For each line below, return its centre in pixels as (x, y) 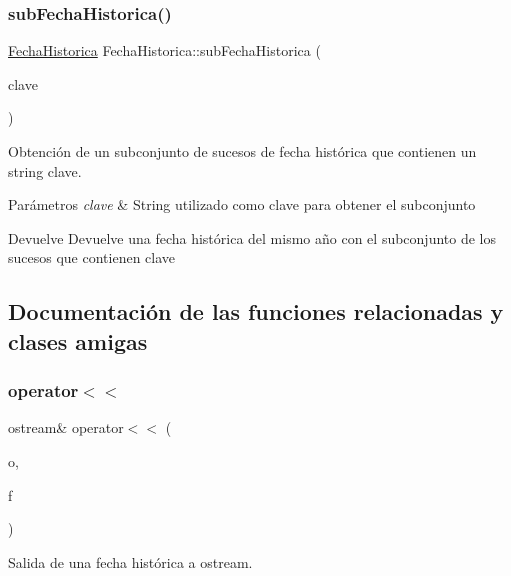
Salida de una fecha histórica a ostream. (130, 561)
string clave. (45, 170)
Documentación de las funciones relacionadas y (256, 311)
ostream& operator (66, 427)
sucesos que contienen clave (92, 257)
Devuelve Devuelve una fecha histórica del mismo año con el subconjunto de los (252, 237)
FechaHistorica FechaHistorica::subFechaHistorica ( (164, 50)
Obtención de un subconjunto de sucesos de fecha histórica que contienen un (242, 151)
